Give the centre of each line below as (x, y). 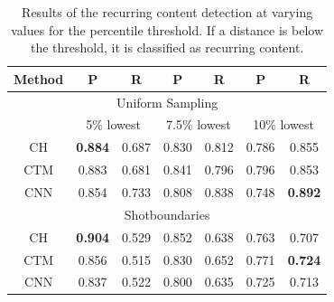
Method (39, 78)
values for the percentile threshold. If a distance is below (167, 29)
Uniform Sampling (167, 102)
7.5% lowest (199, 124)
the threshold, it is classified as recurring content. (167, 47)
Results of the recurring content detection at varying (167, 12)
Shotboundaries (167, 214)
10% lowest (283, 124)
